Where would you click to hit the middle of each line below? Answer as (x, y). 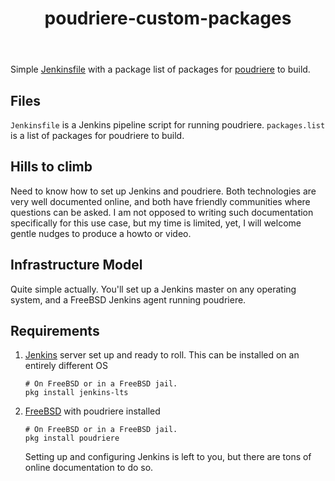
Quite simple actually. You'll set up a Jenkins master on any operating (153, 289)
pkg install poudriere (72, 438)
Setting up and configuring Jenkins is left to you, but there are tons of (168, 457)
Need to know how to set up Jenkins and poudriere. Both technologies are (163, 191)
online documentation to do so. (89, 468)
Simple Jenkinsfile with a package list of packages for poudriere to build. (160, 69)
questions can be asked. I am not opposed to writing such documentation (162, 212)
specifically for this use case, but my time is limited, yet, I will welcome (156, 223)
